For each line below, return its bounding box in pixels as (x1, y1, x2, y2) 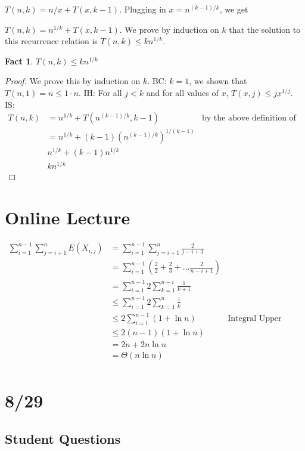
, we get (219, 3, 248, 15)
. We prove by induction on (119, 23, 219, 35)
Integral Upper (228, 314, 282, 323)
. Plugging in (119, 3, 166, 15)
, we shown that (189, 75, 247, 87)
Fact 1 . (5, 54, 33, 67)
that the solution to (229, 23, 301, 35)
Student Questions (5, 429, 121, 447)
